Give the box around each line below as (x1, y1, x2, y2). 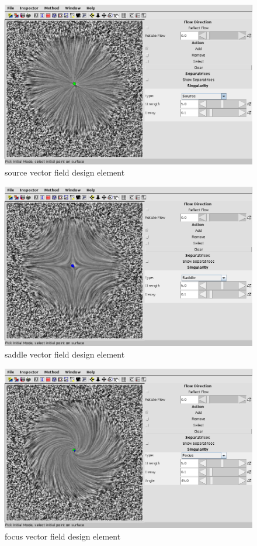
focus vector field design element (5, 530, 121, 542)
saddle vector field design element (5, 348, 125, 360)
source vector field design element (5, 166, 125, 178)
